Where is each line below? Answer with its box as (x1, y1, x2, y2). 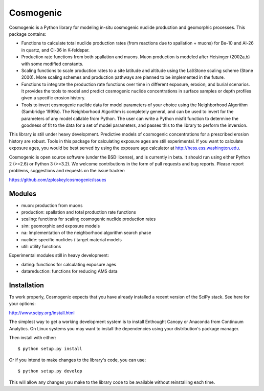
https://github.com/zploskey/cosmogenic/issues (9, 177, 107, 183)
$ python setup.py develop (18, 368, 83, 374)
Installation (9, 281, 44, 289)
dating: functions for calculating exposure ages (21, 261, 117, 267)
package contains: (9, 31, 46, 37)
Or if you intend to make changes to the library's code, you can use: (9, 357, 146, 363)
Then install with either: (9, 335, 56, 341)
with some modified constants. (21, 61, 84, 67)
